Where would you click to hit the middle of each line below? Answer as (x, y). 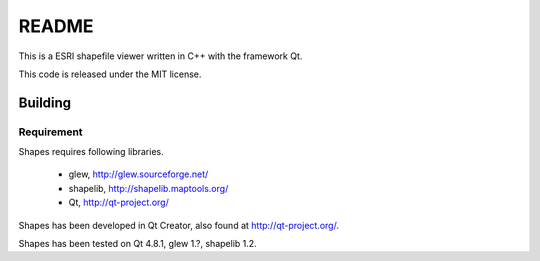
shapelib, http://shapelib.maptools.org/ (148, 188)
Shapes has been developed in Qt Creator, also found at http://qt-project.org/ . (179, 225)
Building (45, 102)
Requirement (51, 132)
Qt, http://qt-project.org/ (118, 202)
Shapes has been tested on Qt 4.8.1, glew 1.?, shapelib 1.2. (137, 244)
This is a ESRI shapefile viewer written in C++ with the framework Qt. (160, 56)
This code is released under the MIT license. (110, 74)
